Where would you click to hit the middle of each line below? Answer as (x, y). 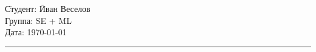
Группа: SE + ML (38, 20)
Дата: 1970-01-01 (36, 32)
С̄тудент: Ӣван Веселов (48, 8)
